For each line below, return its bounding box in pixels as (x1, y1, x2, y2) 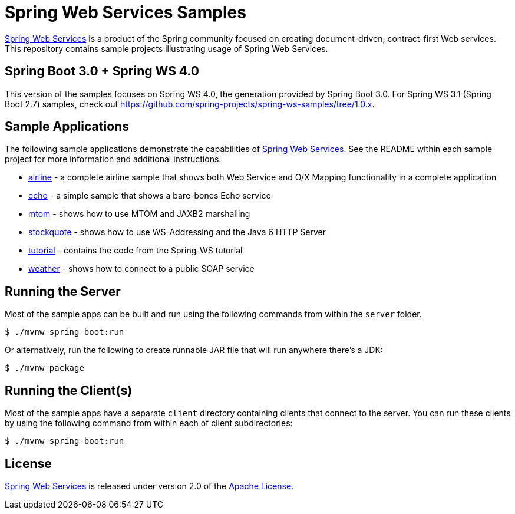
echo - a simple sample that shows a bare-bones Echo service (28, 190, 271, 201)
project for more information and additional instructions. (5, 154, 222, 164)
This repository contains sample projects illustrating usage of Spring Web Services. (5, 43, 328, 54)
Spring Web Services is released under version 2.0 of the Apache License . (5, 480, 294, 491)
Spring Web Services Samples (5, 2, 246, 22)
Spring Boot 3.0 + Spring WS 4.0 (5, 64, 199, 79)
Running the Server (5, 284, 121, 299)
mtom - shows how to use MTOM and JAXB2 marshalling (28, 209, 250, 219)
